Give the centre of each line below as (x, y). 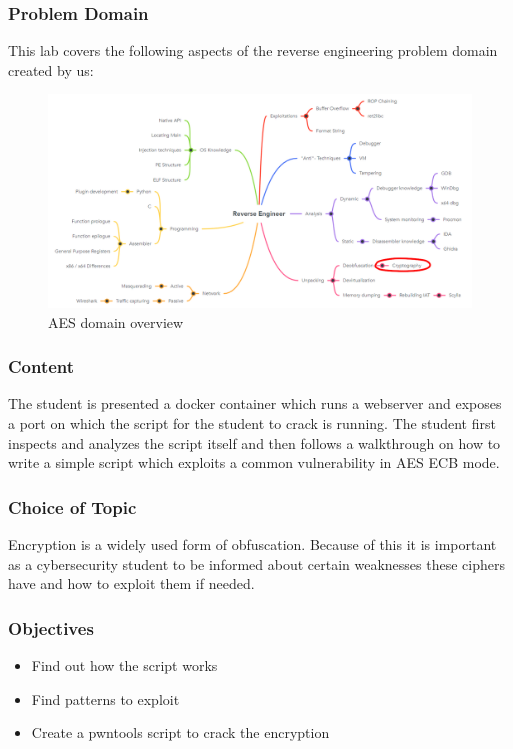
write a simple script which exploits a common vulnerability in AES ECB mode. (254, 462)
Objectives (51, 627)
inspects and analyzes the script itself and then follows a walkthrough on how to (254, 442)
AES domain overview (116, 321)
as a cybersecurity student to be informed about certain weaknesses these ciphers (256, 563)
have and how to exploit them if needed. (131, 583)
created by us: (51, 69)
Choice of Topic (72, 506)
